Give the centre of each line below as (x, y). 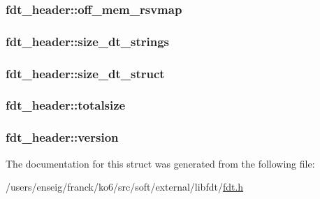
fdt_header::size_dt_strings (88, 41)
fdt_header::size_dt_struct (85, 73)
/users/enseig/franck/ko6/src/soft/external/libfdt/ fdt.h (125, 187)
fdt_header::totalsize (66, 105)
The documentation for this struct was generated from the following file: (160, 163)
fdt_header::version (62, 137)
